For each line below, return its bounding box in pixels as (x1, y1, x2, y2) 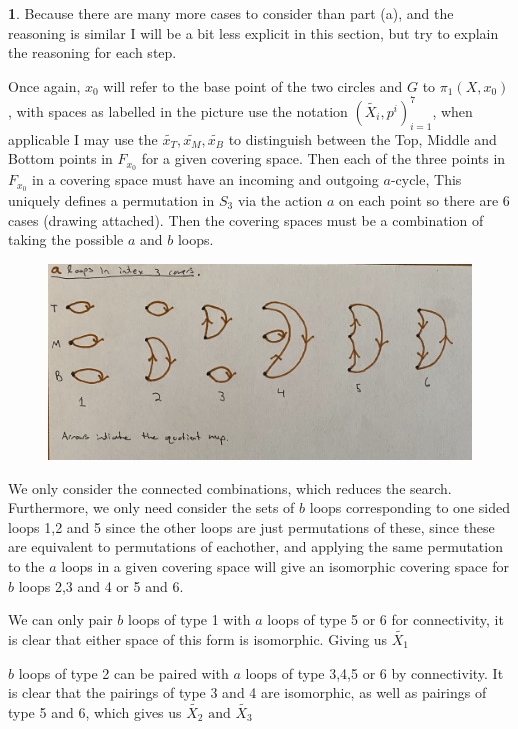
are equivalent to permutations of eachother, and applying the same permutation (8, 536, 503, 557)
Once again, (8, 75, 81, 96)
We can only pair (8, 609, 113, 630)
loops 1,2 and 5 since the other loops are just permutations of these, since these (8, 516, 495, 537)
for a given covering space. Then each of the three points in (141, 148, 506, 169)
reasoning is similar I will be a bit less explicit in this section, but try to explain (8, 22, 499, 43)
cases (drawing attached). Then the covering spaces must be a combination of (8, 209, 484, 230)
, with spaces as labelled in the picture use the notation (8, 100, 348, 121)
